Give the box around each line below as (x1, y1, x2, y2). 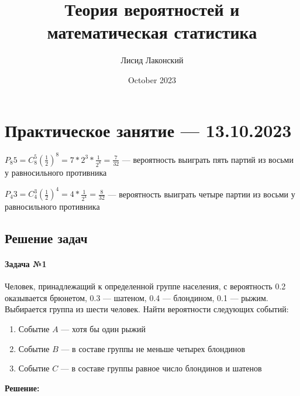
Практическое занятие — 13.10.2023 (5, 118, 292, 142)
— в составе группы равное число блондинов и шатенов (60, 362, 262, 374)
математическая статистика (47, 20, 257, 44)
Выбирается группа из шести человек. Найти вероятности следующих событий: (5, 303, 289, 315)
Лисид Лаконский (120, 54, 184, 66)
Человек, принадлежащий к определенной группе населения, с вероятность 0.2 (5, 280, 286, 292)
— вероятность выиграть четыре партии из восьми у (108, 187, 295, 200)
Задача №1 (5, 258, 47, 269)
